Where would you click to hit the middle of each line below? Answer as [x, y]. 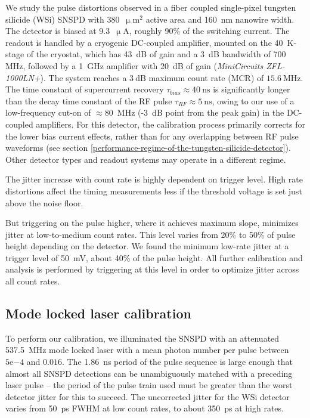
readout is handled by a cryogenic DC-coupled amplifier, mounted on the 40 [144, 42]
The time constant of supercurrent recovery [85, 89]
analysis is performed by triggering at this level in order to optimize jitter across [152, 269]
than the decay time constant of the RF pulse [89, 100]
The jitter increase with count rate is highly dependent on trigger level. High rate [154, 179]
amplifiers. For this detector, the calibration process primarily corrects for [171, 124]
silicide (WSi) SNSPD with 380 [63, 19]
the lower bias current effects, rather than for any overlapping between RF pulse [152, 136]
